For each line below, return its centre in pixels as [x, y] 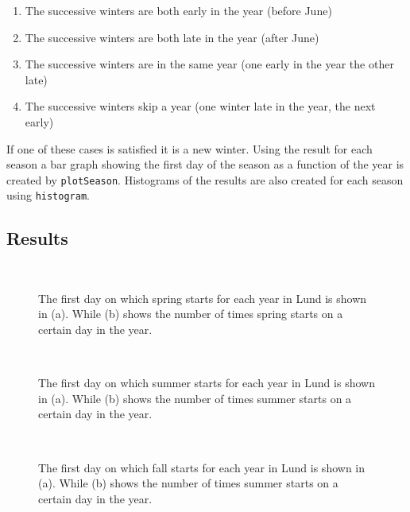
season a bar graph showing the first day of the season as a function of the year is [205, 164]
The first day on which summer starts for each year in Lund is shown [207, 383]
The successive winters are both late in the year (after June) [172, 37]
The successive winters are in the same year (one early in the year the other [209, 64]
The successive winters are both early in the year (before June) [178, 10]
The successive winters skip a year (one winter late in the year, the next [200, 106]
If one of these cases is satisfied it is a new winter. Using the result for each [190, 148]
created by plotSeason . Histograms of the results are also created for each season [205, 179]
